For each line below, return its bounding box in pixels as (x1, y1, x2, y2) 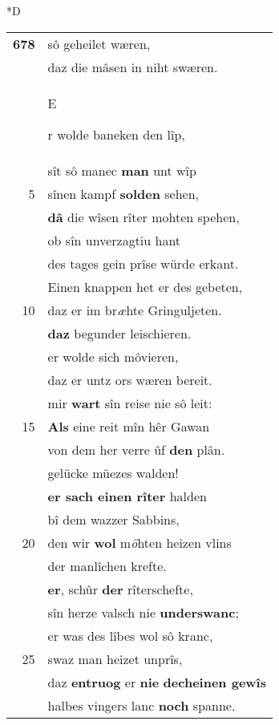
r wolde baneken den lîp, (47, 124, 185, 144)
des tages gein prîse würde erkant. (47, 253, 239, 273)
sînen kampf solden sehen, (47, 184, 200, 203)
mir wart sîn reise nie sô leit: (47, 393, 212, 412)
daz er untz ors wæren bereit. (47, 370, 212, 389)
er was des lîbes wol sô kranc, (47, 626, 213, 645)
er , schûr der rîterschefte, (47, 579, 193, 598)
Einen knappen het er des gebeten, (47, 277, 243, 296)
